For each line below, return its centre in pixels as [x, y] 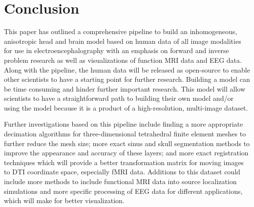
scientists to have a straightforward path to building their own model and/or [119, 98]
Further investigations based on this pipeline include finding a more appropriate [124, 124]
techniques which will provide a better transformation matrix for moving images [124, 162]
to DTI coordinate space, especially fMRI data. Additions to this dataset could [122, 172]
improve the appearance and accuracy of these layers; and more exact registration [126, 153]
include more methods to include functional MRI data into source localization [120, 181]
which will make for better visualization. [64, 200]
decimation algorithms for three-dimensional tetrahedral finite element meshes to [125, 134]
